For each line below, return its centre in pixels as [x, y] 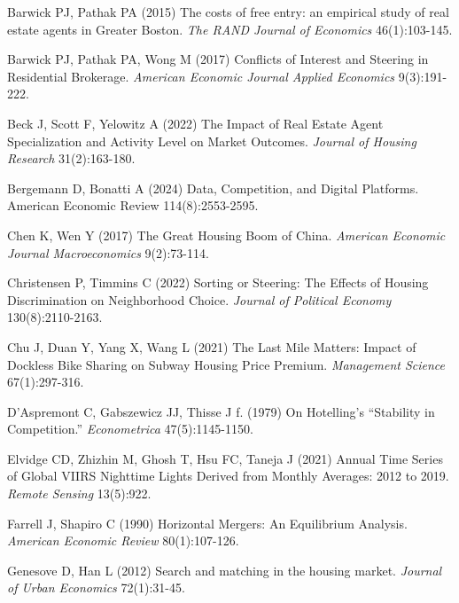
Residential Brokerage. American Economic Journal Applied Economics [201, 76]
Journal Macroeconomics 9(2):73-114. [108, 252]
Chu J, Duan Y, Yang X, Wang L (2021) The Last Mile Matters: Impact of [212, 346]
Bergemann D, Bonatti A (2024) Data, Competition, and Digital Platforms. [213, 188]
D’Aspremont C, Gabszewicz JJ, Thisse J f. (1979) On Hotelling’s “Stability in [221, 411]
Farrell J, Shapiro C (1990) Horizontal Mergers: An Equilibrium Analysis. [207, 523]
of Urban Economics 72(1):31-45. [96, 587]
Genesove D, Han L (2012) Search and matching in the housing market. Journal [225, 570]
